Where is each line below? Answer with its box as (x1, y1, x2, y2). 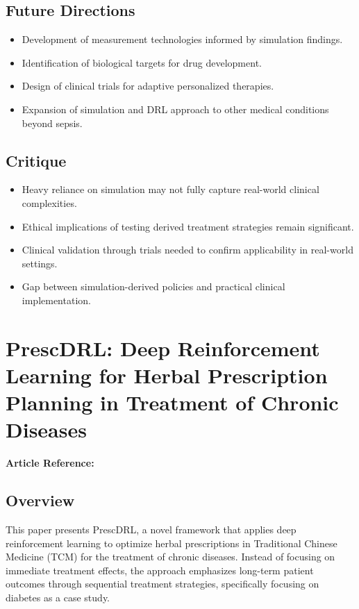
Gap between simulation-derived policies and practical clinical (22, 279, 285, 294)
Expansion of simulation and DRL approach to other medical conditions (22, 101, 329, 116)
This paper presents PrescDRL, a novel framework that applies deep (6, 522, 297, 537)
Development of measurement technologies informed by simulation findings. (22, 32, 343, 47)
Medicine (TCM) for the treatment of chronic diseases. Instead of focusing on (6, 549, 335, 564)
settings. (22, 256, 58, 270)
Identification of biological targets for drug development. (22, 55, 262, 69)
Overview (6, 490, 75, 511)
